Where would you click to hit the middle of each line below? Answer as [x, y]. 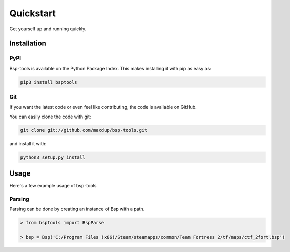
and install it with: [28, 143]
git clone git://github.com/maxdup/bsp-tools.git [84, 130]
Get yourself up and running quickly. [48, 29]
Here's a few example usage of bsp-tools [53, 186]
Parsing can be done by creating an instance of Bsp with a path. [77, 209]
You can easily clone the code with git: [50, 117]
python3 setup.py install [53, 157]
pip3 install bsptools [49, 82]
